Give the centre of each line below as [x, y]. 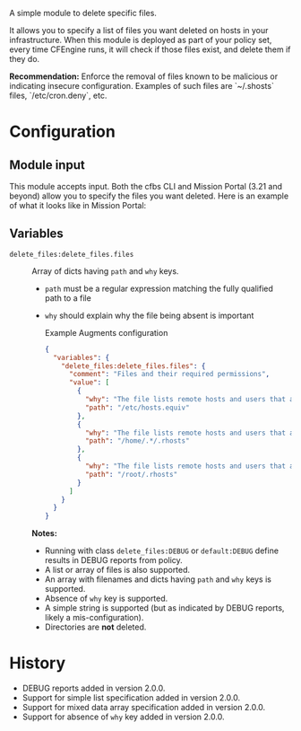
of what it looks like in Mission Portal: [78, 205]
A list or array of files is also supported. [117, 570]
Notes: [45, 533]
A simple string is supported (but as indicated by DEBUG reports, [164, 608]
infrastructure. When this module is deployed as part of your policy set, [141, 40]
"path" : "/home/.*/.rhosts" [137, 441]
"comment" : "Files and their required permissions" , [169, 374]
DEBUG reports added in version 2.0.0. [94, 688]
